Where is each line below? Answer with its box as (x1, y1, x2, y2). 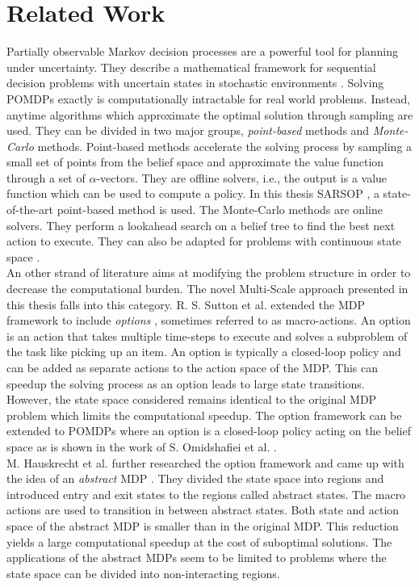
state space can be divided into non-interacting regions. (6, 564, 280, 581)
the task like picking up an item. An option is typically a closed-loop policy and (6, 343, 401, 360)
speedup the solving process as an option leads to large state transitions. (6, 375, 365, 392)
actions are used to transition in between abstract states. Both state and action (6, 501, 400, 518)
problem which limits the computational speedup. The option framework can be (6, 406, 402, 423)
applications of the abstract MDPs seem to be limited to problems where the (6, 549, 387, 566)
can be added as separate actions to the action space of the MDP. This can (6, 359, 379, 375)
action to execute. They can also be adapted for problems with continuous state (6, 233, 401, 249)
